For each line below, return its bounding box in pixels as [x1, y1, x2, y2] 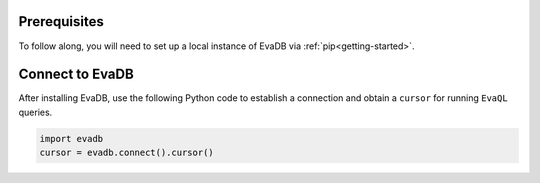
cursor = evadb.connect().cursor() [39, 147, 214, 159]
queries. [18, 106, 53, 118]
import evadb [39, 133, 104, 144]
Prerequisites [18, 13, 104, 30]
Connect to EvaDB [18, 66, 134, 83]
